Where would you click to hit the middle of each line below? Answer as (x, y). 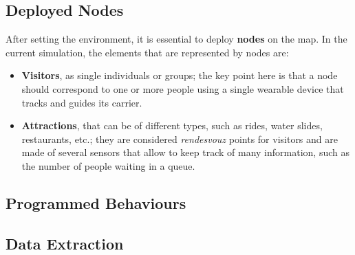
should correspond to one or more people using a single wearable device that (183, 88)
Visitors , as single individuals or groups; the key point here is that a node (180, 75)
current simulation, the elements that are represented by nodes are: (147, 52)
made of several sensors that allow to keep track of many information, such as (185, 152)
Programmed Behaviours (96, 202)
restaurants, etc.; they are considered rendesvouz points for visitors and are (180, 138)
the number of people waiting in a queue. (108, 165)
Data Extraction (65, 243)
